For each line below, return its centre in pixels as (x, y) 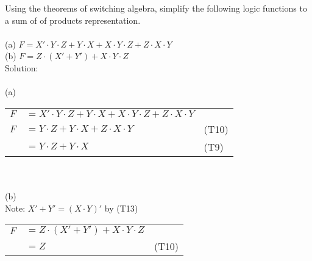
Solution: (22, 67)
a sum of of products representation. (73, 20)
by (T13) (121, 208)
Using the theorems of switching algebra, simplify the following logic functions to (156, 8)
